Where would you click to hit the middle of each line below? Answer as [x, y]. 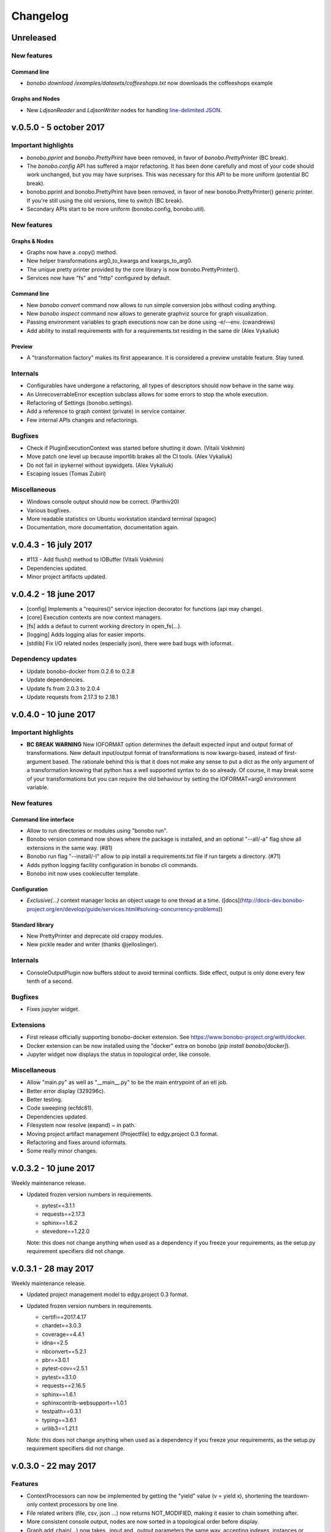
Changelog [40, 16]
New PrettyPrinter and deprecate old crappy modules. [95, 936]
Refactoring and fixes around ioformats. [77, 1142]
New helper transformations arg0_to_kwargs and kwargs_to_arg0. [109, 261]
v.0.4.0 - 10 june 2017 [53, 714]
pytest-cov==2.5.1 [65, 1368]
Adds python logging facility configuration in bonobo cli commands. [112, 865]
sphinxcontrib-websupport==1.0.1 [84, 1403]
